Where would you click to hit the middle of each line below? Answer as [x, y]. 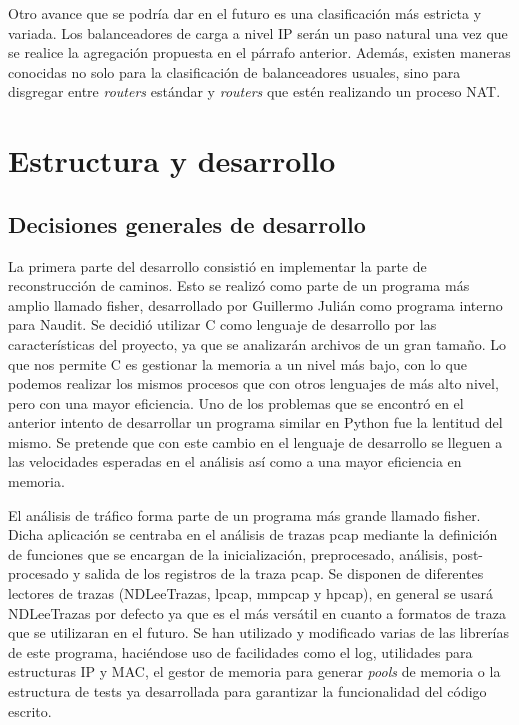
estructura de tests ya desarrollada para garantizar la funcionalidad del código [247, 691]
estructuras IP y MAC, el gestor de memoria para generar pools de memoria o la [254, 671]
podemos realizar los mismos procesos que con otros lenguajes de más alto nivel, [253, 383]
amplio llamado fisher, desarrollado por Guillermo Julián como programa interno [255, 304]
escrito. [30, 710]
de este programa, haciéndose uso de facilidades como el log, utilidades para [240, 651]
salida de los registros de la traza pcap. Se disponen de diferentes [284, 573]
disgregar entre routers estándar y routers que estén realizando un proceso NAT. [254, 91]
